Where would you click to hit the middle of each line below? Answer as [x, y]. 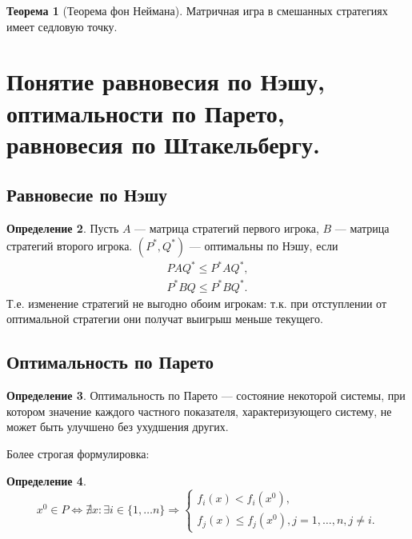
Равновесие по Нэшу [87, 195]
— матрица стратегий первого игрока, [227, 228]
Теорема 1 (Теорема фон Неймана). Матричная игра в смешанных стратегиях [197, 10]
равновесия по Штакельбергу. [163, 144]
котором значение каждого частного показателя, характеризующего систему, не [199, 411]
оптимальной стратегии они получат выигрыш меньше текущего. [165, 319]
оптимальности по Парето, [146, 112]
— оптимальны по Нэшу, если [264, 245]
